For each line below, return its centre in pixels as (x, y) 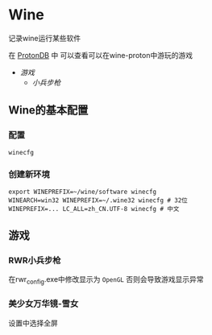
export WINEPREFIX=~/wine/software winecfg (83, 192)
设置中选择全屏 (33, 323)
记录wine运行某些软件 (45, 38)
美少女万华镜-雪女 (44, 304)
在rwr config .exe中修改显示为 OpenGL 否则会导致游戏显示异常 (106, 281)
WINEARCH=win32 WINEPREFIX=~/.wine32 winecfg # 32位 (98, 200)
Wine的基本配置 (48, 110)
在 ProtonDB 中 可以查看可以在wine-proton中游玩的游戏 (101, 55)
